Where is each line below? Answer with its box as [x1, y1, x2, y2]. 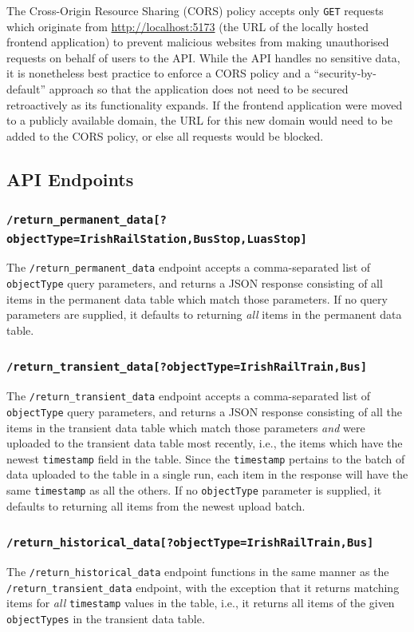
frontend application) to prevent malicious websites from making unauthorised [6, 34, 389, 50]
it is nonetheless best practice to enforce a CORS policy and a [6, 65, 310, 81]
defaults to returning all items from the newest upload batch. [6, 497, 306, 514]
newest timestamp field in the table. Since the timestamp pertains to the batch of [6, 450, 405, 467]
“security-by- [313, 65, 377, 81]
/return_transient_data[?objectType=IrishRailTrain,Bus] [6, 360, 368, 374]
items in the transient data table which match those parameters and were [6, 419, 365, 435]
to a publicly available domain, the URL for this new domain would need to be [6, 112, 392, 129]
